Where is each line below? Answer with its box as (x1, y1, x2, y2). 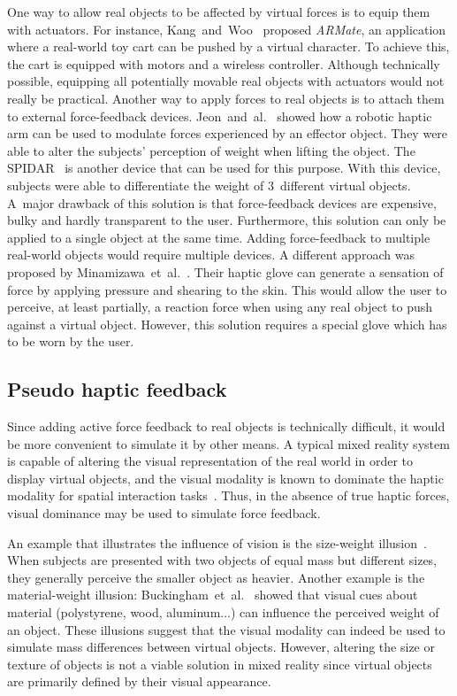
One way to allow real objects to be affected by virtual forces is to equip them (7, 3, 430, 20)
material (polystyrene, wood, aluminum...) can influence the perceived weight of (7, 603, 439, 622)
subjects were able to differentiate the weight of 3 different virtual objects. (7, 175, 411, 194)
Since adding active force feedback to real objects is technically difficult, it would (7, 417, 446, 436)
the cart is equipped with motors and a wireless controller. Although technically (7, 54, 440, 73)
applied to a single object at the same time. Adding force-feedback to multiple (7, 228, 430, 246)
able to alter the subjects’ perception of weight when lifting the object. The (7, 141, 415, 159)
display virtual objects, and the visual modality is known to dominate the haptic (7, 468, 444, 487)
